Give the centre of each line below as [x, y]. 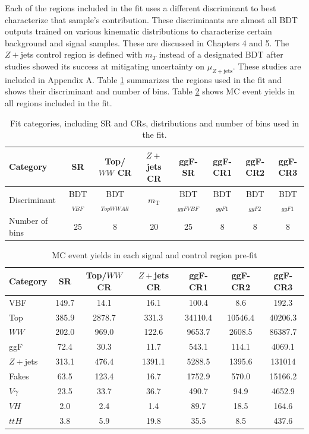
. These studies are [267, 66]
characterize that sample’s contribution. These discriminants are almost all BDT [151, 19]
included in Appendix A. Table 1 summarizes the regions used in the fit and [143, 79]
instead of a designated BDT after [221, 54]
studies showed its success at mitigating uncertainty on [105, 66]
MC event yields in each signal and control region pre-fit [154, 254]
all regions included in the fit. [59, 102]
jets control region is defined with [81, 54]
